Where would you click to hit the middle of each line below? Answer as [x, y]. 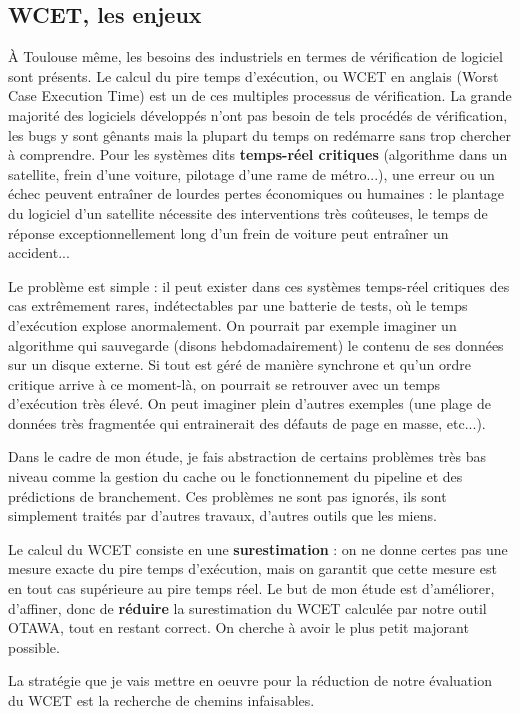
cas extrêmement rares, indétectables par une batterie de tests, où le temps [238, 305]
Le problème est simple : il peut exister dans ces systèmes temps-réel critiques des [259, 285]
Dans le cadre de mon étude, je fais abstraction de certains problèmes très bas [247, 456]
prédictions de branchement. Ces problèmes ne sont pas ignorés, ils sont [227, 495]
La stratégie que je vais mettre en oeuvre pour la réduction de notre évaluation [250, 680]
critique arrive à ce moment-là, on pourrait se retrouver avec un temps [224, 383]
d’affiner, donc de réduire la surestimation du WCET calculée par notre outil [247, 607]
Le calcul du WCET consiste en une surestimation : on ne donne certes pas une [258, 548]
